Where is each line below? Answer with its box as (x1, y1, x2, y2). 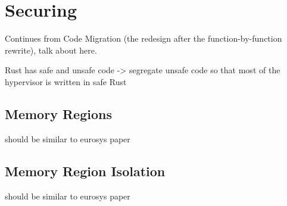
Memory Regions (5, 104, 112, 123)
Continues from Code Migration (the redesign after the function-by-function (5, 32, 282, 45)
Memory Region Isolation (5, 161, 166, 180)
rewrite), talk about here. (5, 43, 97, 56)
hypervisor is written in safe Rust (5, 75, 127, 88)
